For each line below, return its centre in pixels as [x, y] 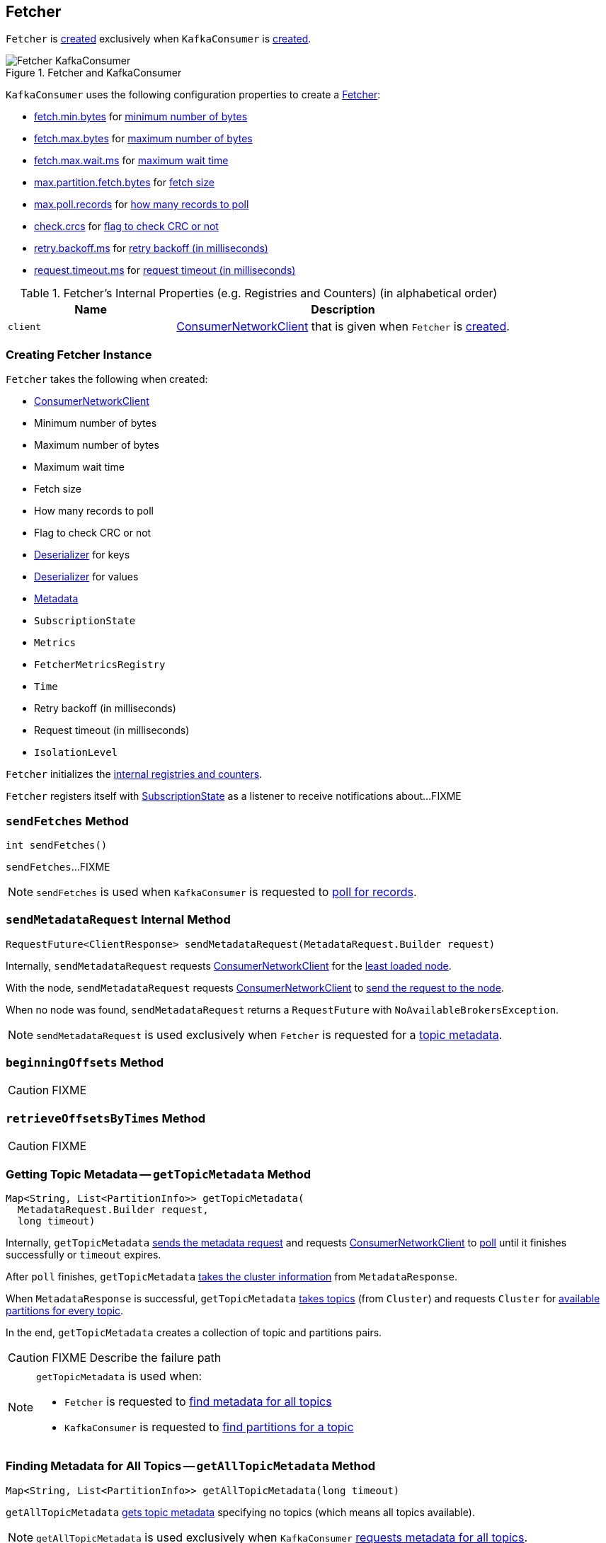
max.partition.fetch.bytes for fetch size [124, 183]
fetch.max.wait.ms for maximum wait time [131, 161]
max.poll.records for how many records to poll [142, 205]
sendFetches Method [67, 821]
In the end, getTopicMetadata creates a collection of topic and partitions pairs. [194, 1332]
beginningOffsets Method [85, 1063]
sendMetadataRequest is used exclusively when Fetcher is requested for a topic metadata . [269, 1034]
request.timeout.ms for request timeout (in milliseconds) [165, 270]
